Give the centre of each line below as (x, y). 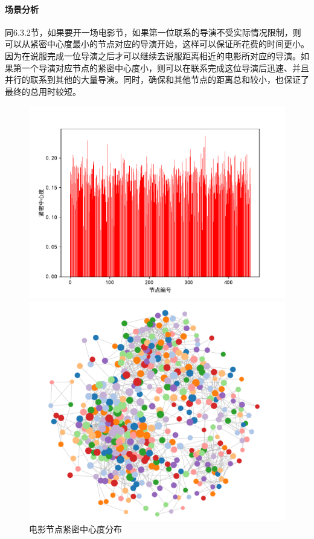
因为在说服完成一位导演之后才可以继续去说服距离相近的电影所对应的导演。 (153, 55)
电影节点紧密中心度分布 (75, 529)
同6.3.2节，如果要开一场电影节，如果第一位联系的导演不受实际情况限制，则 (153, 32)
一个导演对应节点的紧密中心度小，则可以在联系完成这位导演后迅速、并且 (165, 67)
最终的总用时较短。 (43, 91)
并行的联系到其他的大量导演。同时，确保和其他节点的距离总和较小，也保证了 (157, 79)
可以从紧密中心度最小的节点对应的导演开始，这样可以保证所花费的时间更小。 (157, 44)
